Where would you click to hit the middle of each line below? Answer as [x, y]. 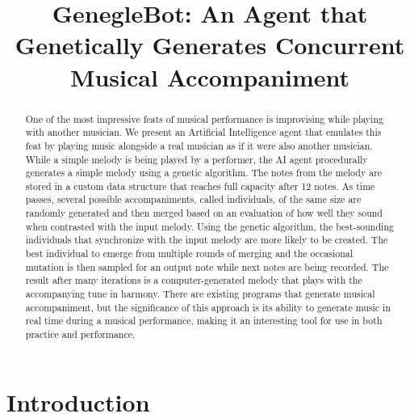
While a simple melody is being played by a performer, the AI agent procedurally [197, 159]
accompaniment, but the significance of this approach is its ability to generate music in [208, 307]
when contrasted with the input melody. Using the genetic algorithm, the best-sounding [209, 226]
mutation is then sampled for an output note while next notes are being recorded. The [207, 266]
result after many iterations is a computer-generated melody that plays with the [194, 280]
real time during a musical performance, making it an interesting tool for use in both [204, 321]
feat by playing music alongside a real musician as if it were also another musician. [199, 145]
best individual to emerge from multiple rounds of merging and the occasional [189, 253]
